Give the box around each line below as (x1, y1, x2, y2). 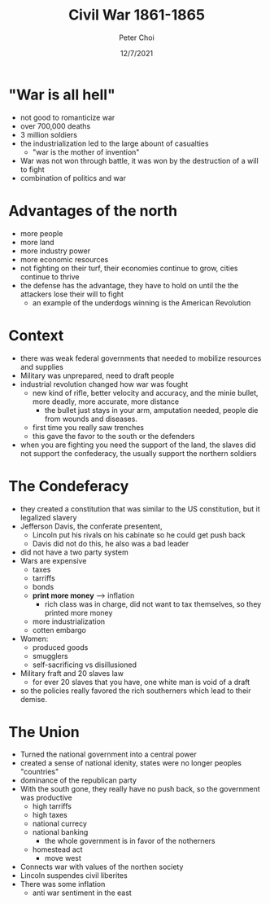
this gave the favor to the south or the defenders (32, 431, 195, 441)
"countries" (20, 767, 59, 777)
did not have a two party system (20, 547, 128, 557)
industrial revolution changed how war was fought (20, 379, 189, 388)
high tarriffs (32, 801, 72, 811)
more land (20, 237, 54, 247)
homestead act (32, 845, 83, 854)
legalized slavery (20, 512, 77, 522)
